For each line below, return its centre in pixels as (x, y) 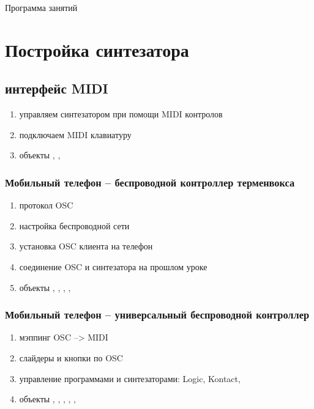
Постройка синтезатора (97, 49)
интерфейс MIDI (57, 88)
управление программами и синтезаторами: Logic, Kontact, (130, 378)
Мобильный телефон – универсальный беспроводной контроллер (157, 315)
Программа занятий (41, 7)
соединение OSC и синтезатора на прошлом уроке (113, 266)
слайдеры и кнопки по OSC (71, 357)
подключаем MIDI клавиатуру (75, 134)
